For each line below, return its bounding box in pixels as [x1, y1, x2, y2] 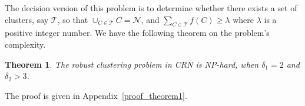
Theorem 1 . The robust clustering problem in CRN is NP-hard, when [5, 58, 259, 70]
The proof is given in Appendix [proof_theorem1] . [5, 89, 187, 101]
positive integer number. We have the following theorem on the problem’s [5, 26, 270, 39]
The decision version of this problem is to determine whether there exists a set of [5, 2, 297, 14]
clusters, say [5, 13, 49, 25]
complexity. [5, 38, 46, 50]
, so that [57, 13, 88, 25]
